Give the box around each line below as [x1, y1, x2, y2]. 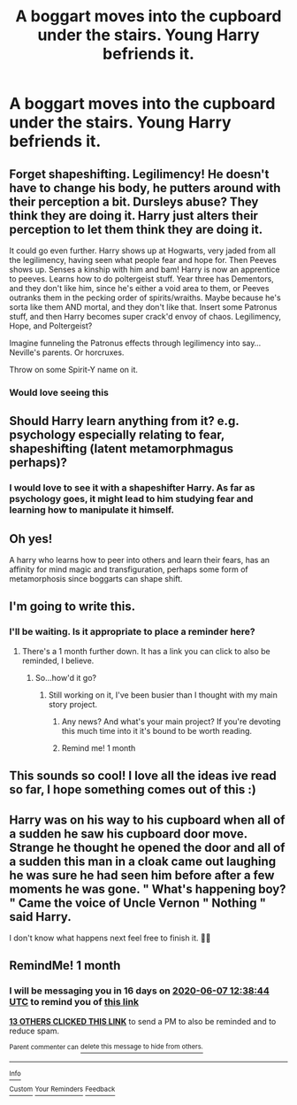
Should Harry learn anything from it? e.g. [9, 413, 240, 429]
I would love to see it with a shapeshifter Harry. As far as [9, 482, 255, 494]
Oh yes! [9, 531, 53, 546]
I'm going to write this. [9, 599, 136, 614]
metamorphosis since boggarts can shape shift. [9, 574, 183, 584]
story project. [48, 699, 98, 709]
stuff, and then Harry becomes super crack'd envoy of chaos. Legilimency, [9, 312, 281, 321]
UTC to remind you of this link [9, 996, 140, 1008]
